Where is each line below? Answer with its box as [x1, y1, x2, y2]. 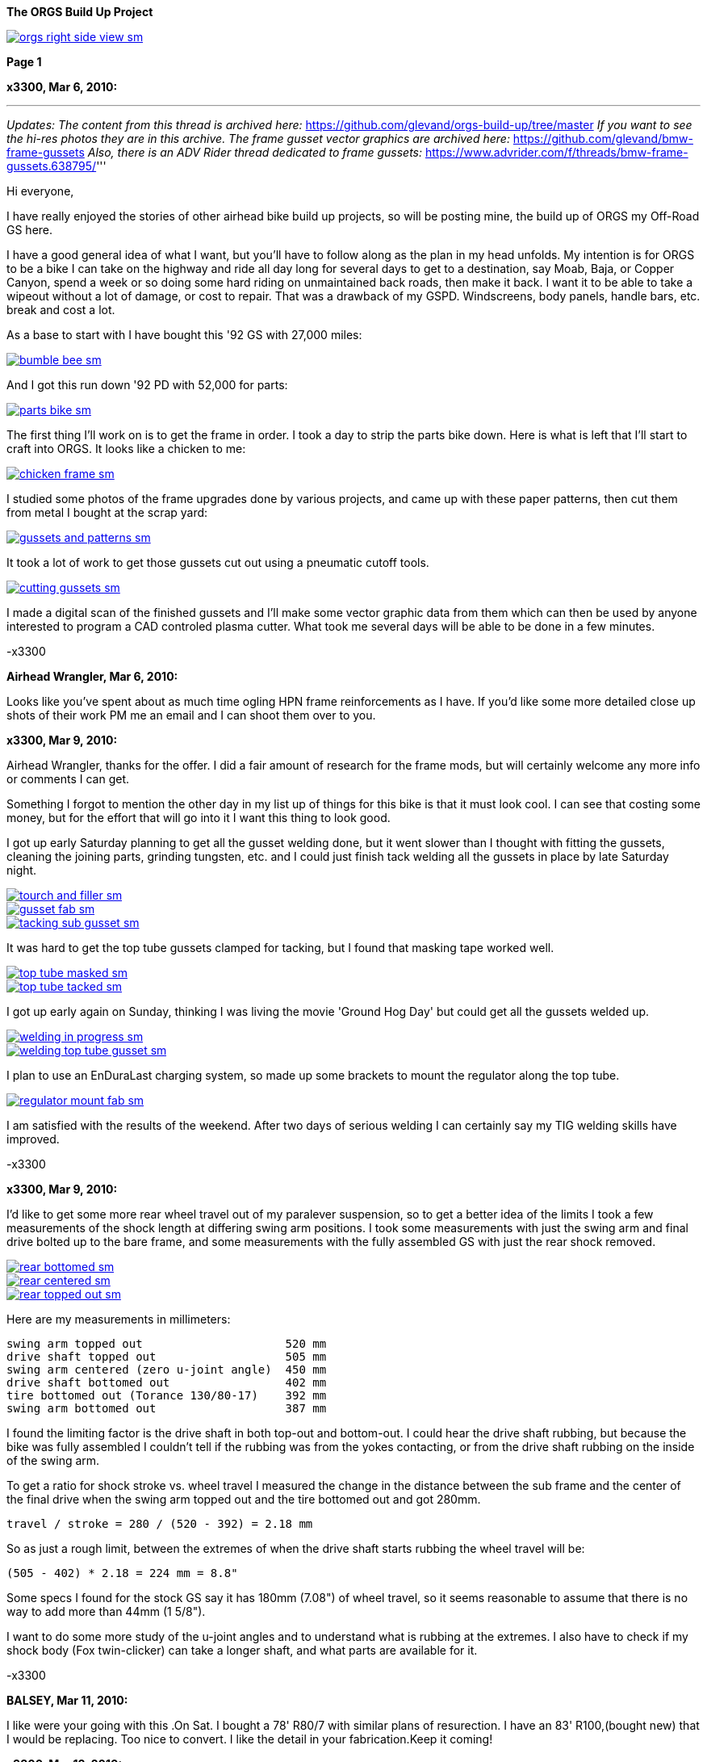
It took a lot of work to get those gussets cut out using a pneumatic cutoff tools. [6, 556, 429, 569]
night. [6, 863, 37, 877]
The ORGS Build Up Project [6, 5, 153, 19]
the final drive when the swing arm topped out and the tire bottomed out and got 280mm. [6, 1492, 481, 1506]
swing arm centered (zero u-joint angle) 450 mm [6, 1363, 327, 1376]
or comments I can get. [6, 772, 129, 786]
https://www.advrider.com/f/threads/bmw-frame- [425, 145, 688, 159]
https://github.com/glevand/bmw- [512, 132, 693, 145]
